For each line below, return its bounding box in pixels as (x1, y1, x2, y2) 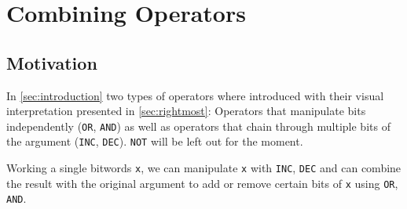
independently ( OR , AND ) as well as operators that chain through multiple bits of (6, 117, 390, 134)
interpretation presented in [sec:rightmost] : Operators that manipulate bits (6, 103, 366, 119)
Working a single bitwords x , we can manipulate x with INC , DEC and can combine (6, 160, 401, 176)
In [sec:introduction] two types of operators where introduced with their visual (6, 87, 384, 103)
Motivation (6, 50, 97, 74)
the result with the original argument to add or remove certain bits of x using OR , (6, 175, 398, 191)
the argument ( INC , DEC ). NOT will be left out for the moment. (6, 133, 303, 150)
